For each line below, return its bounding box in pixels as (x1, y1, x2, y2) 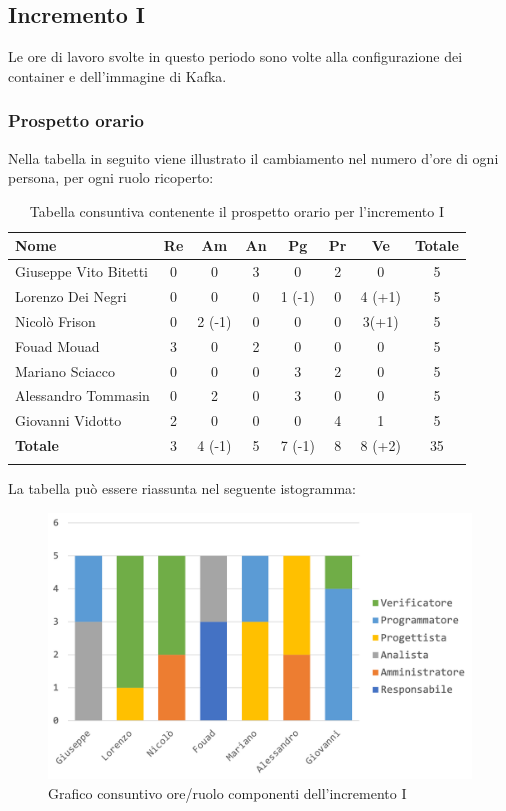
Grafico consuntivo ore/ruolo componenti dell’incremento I (48, 782, 407, 803)
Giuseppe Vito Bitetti (15, 261, 148, 282)
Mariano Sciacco (15, 360, 115, 381)
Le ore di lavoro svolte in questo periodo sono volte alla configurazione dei (8, 46, 463, 67)
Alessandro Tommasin (15, 385, 150, 406)
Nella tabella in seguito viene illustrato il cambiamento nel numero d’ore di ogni (8, 147, 499, 168)
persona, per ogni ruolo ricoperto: (8, 167, 214, 188)
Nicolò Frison (15, 310, 96, 331)
